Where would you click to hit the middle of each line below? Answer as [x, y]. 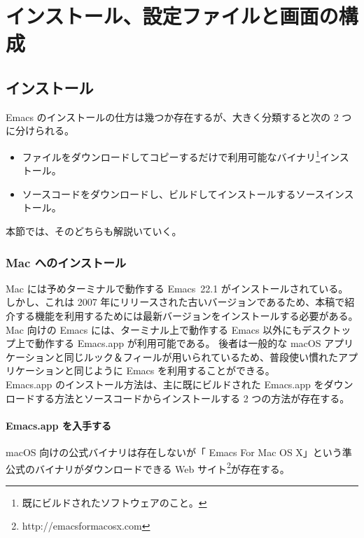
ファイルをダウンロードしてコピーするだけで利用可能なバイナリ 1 [171, 155]
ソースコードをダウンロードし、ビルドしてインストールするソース [173, 193]
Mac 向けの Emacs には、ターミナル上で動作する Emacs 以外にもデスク [169, 329]
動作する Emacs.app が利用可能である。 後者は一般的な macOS [178, 343]
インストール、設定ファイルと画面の [172, 16]
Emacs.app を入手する [58, 425]
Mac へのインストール [66, 262]
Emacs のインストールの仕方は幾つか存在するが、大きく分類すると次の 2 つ [179, 116]
